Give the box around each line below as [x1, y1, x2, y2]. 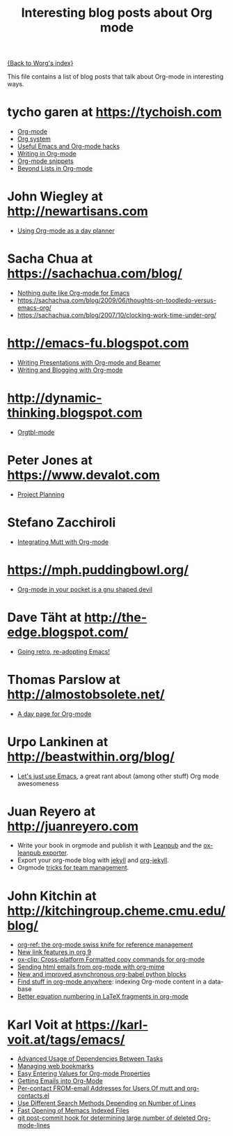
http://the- [83, 609, 147, 625]
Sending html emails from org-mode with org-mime [17, 963, 165, 971]
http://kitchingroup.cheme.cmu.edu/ [7, 903, 226, 919]
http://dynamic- [7, 390, 102, 406]
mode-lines [17, 1121, 51, 1130]
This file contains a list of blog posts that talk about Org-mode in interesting [7, 72, 224, 81]
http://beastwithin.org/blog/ [7, 749, 175, 764]
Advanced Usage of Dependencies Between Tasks [17, 1055, 163, 1063]
